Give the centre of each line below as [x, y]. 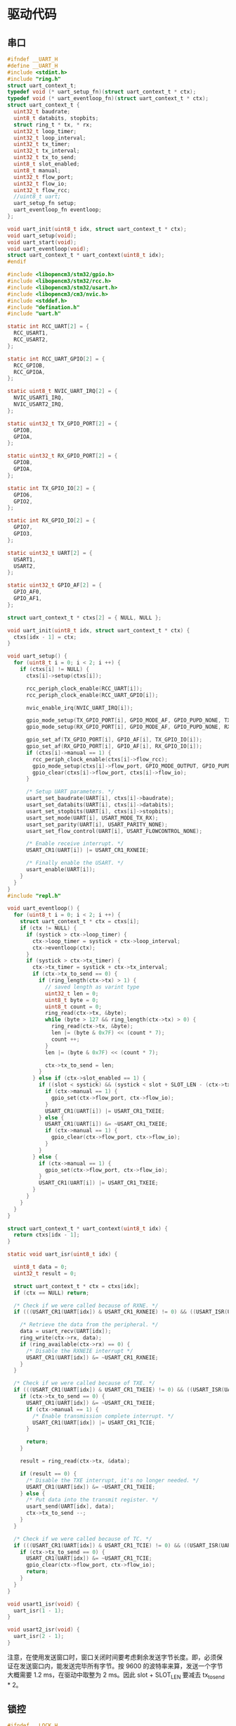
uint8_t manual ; [37, 170]
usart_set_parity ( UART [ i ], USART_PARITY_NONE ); [97, 825]
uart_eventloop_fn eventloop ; [58, 210]
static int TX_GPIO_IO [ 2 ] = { [52, 488]
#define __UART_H [33, 65]
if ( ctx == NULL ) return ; [52, 1293]
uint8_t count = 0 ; [73, 1007]
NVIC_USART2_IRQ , [39, 404]
